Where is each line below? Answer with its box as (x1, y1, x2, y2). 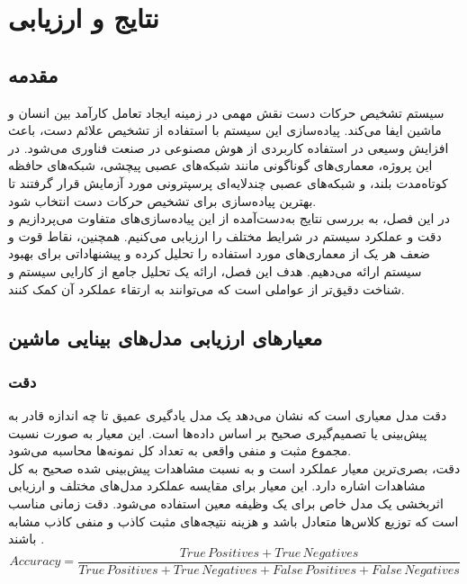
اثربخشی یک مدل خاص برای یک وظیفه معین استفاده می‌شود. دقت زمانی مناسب (8, 494, 444, 513)
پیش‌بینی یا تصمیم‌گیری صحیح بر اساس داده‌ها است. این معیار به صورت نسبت (8, 423, 427, 442)
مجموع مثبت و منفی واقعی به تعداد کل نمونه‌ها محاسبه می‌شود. (8, 441, 352, 460)
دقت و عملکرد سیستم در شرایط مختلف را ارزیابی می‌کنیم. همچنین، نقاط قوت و (8, 226, 442, 245)
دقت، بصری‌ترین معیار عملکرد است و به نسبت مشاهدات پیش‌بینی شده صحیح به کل (8, 458, 461, 477)
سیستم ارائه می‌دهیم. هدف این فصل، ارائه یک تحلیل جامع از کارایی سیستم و (8, 261, 422, 280)
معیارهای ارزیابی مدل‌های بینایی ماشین (8, 323, 323, 351)
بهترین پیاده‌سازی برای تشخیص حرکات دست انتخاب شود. (8, 191, 317, 210)
